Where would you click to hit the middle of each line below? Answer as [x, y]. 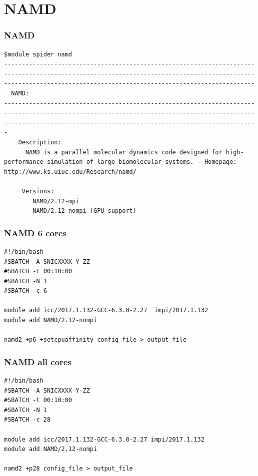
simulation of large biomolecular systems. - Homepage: [142, 162]
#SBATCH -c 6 [25, 291]
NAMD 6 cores [35, 233]
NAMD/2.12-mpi [56, 201]
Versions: [38, 191]
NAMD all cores [38, 361]
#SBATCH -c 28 [27, 420]
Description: [40, 142]
